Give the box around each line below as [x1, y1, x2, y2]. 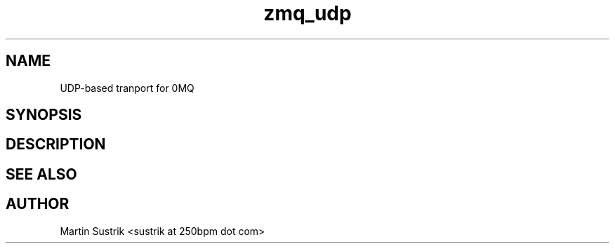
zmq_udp [263, 1, 352, 25]
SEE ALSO [6, 165, 77, 183]
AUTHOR [6, 195, 70, 213]
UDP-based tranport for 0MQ [60, 81, 194, 94]
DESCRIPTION [6, 135, 106, 154]
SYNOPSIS [6, 106, 82, 124]
